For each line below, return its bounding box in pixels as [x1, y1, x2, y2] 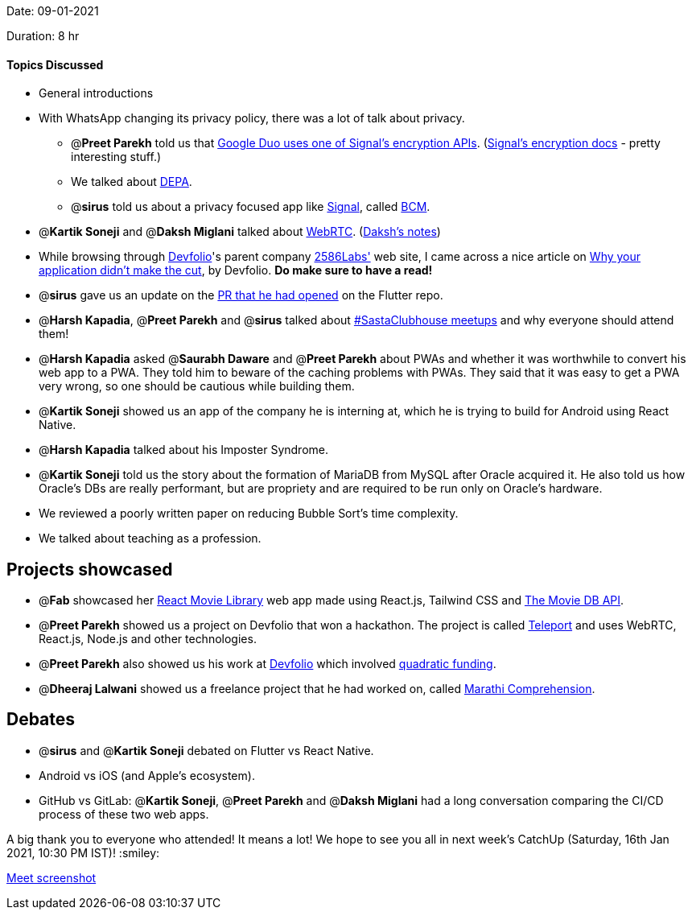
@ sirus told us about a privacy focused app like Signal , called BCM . [71, 200, 430, 214]
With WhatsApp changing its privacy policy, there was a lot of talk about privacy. [39, 111, 465, 126]
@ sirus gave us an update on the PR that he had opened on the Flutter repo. [39, 288, 443, 303]
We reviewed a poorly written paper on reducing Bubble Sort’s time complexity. [39, 506, 459, 521]
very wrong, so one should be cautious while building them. [39, 379, 355, 394]
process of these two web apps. [39, 807, 209, 821]
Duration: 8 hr [6, 29, 80, 43]
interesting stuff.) [71, 150, 162, 164]
